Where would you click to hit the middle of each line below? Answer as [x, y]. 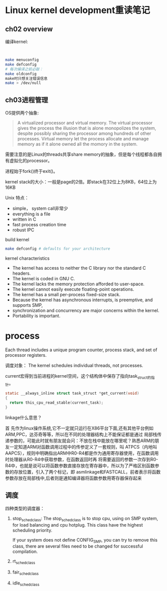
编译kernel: [17, 41]
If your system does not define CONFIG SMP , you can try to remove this [85, 540]
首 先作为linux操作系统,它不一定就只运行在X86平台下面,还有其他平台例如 [79, 428]
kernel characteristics [27, 258]
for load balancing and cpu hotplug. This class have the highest [78, 525]
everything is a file [31, 214]
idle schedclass [26, 584]
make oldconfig [21, 74]
